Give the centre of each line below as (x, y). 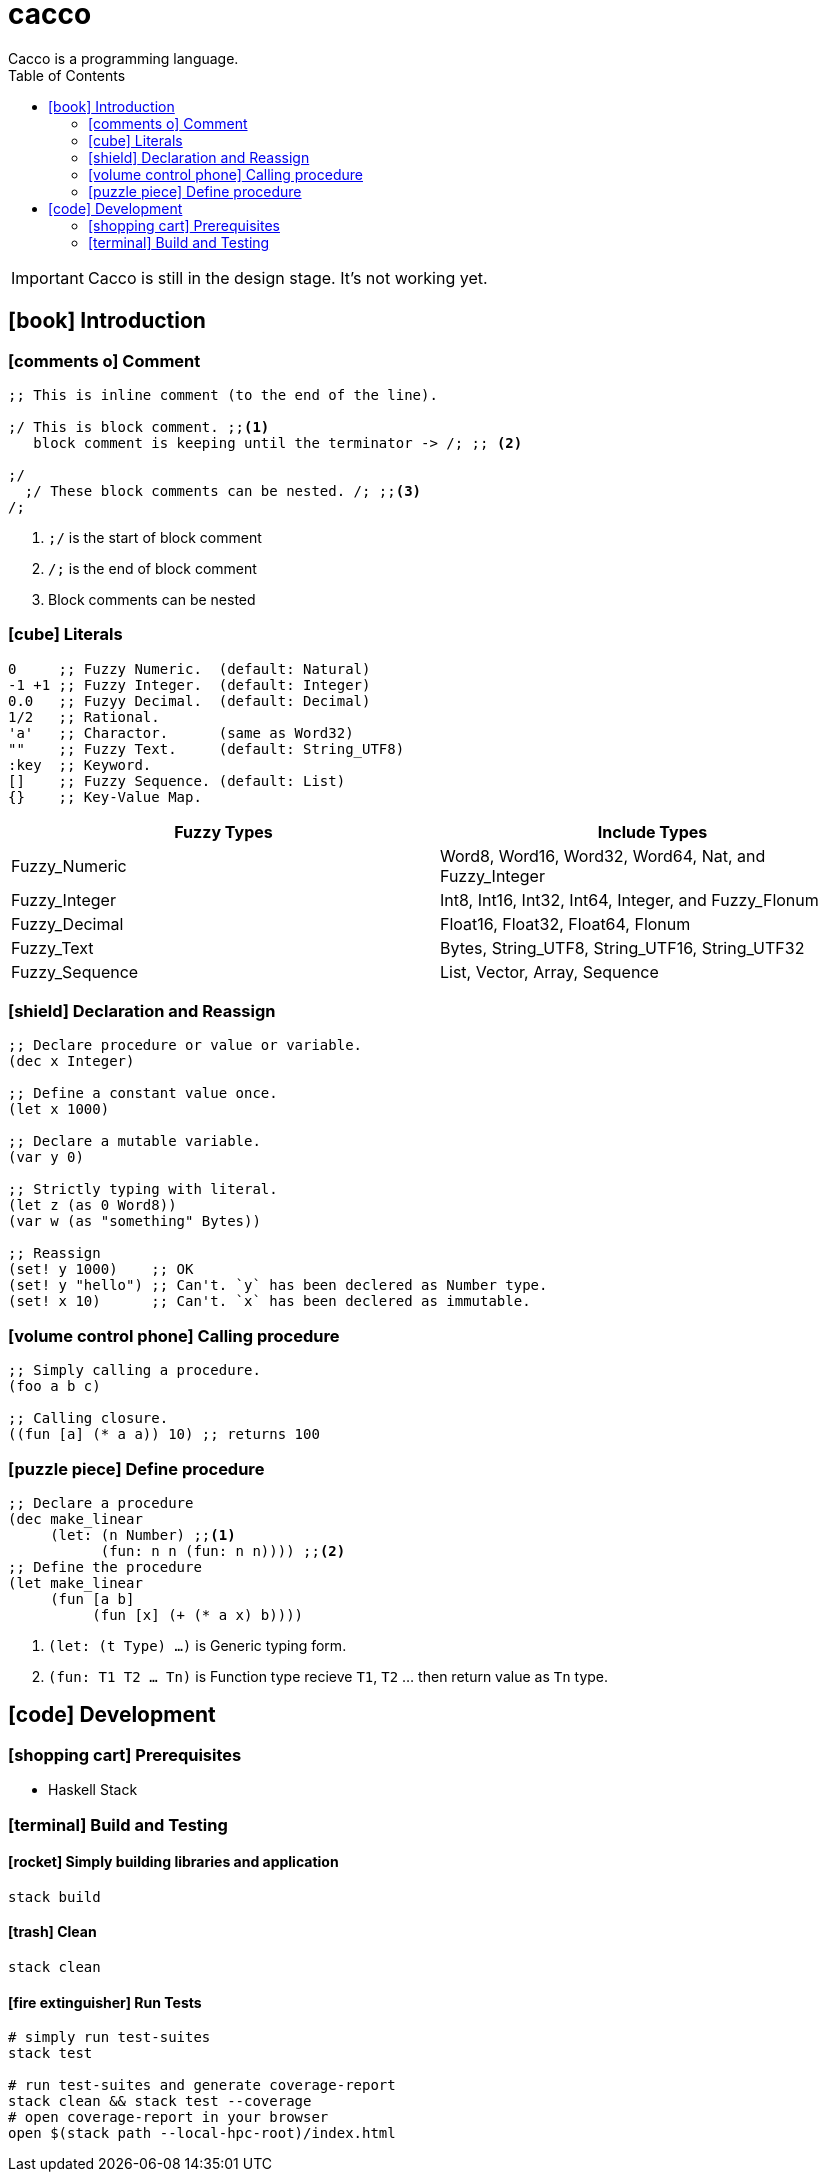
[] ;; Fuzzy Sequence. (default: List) (177, 780)
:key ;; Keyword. (80, 764)
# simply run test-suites (109, 2037)
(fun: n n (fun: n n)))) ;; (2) (223, 1550)
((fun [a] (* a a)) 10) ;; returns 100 (164, 1434)
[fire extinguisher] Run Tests (105, 2002)
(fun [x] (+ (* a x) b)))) (198, 1614)
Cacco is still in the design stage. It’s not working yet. (287, 277)
